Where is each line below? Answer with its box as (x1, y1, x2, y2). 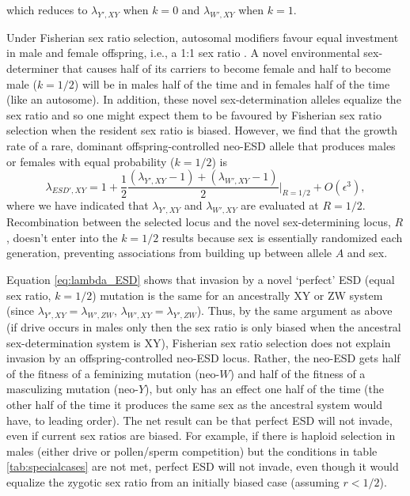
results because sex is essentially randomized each (161, 229, 403, 245)
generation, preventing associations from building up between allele (6, 244, 332, 261)
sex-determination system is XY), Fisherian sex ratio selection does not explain (6, 334, 391, 350)
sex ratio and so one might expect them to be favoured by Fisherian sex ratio (6, 106, 382, 123)
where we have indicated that (6, 197, 149, 214)
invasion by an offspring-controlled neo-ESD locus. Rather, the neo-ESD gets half (6, 350, 401, 366)
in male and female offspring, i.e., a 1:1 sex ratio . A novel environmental (6, 44, 360, 61)
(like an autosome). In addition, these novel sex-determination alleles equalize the (6, 91, 401, 108)
